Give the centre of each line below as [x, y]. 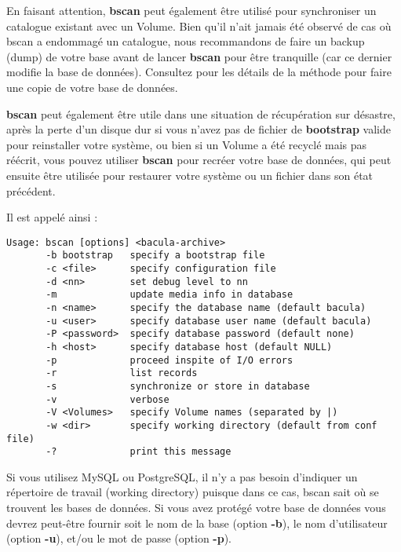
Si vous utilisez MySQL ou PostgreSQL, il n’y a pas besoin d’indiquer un [182, 476]
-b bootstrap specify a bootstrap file [155, 256]
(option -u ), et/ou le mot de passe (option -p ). [119, 538]
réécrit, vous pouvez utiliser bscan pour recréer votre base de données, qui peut [199, 160]
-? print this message [139, 452]
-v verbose [108, 399]
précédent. [31, 190]
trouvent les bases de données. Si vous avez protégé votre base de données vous [196, 508]
